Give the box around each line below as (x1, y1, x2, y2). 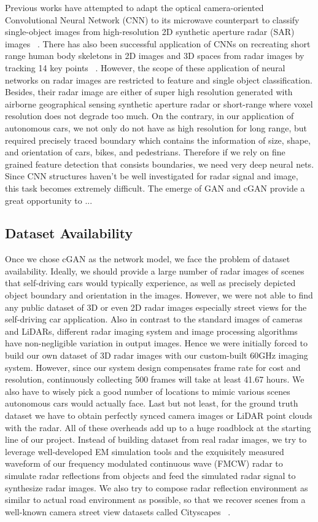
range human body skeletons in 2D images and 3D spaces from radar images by (5, 49, 304, 62)
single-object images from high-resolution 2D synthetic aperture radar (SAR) (5, 25, 295, 38)
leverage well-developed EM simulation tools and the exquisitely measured (5, 445, 284, 458)
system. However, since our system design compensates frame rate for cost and (5, 360, 301, 373)
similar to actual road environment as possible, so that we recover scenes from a (5, 493, 306, 506)
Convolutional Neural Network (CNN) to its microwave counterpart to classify (5, 13, 300, 26)
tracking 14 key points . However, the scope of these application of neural (5, 61, 285, 74)
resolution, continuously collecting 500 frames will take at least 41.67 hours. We (5, 373, 304, 386)
